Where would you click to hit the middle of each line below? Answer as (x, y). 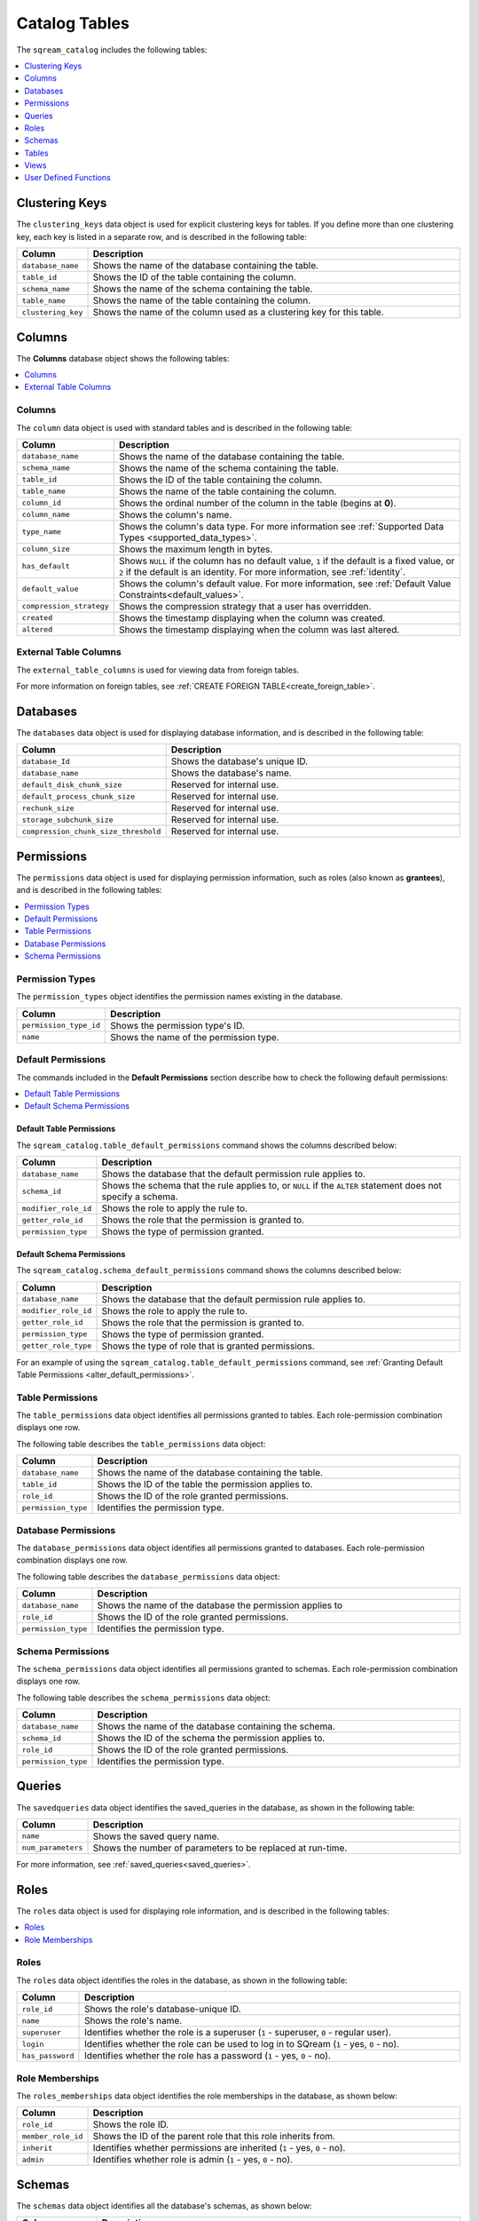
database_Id (46, 761)
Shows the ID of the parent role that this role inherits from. (214, 2137)
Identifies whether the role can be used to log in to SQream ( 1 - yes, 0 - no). (242, 2044)
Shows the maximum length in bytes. (196, 549)
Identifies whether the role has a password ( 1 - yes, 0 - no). (208, 2056)
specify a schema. (140, 1197)
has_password (48, 2055)
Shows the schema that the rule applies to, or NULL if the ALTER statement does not (272, 1186)
